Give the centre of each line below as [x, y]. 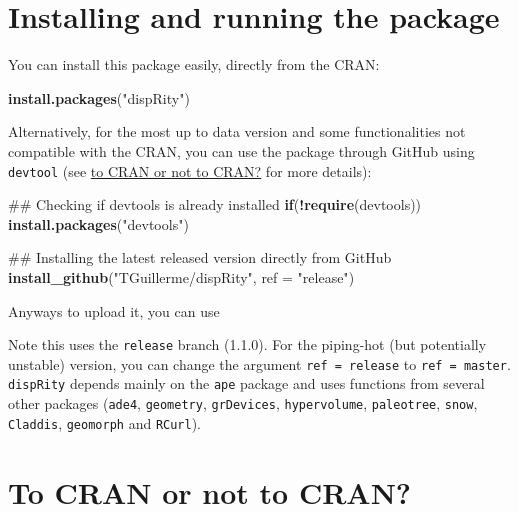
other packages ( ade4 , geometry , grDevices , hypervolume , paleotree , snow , [243, 403]
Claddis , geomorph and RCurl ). [105, 422]
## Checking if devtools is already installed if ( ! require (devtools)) [215, 204]
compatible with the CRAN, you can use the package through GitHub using [241, 150]
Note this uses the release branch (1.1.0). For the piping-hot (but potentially [247, 344]
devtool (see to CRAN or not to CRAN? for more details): [190, 170]
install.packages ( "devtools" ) [98, 223]
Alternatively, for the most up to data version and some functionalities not [237, 131]
